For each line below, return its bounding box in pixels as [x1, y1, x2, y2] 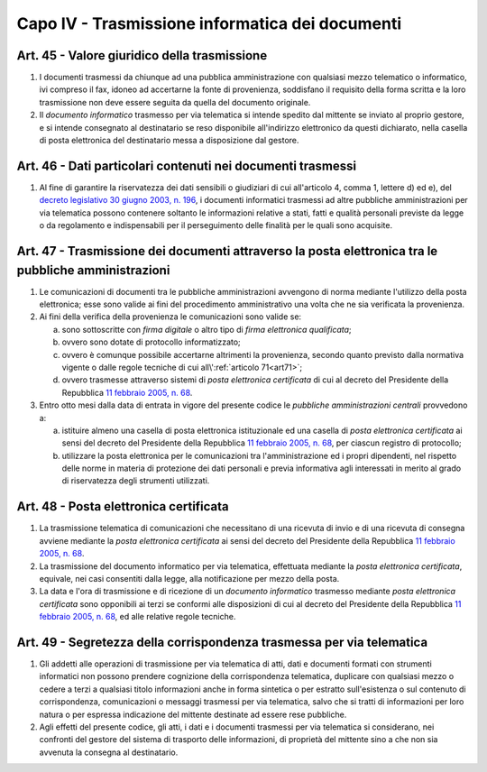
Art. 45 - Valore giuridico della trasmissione [16, 48, 268, 63]
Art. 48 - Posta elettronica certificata [16, 499, 229, 514]
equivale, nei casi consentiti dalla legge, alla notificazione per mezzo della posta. [39, 573, 340, 584]
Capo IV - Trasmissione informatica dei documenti [16, 14, 402, 33]
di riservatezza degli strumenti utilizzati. [61, 475, 210, 486]
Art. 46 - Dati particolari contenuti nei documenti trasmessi [16, 158, 356, 173]
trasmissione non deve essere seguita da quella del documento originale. [39, 96, 311, 107]
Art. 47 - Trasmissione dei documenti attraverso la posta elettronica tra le [16, 244, 438, 259]
